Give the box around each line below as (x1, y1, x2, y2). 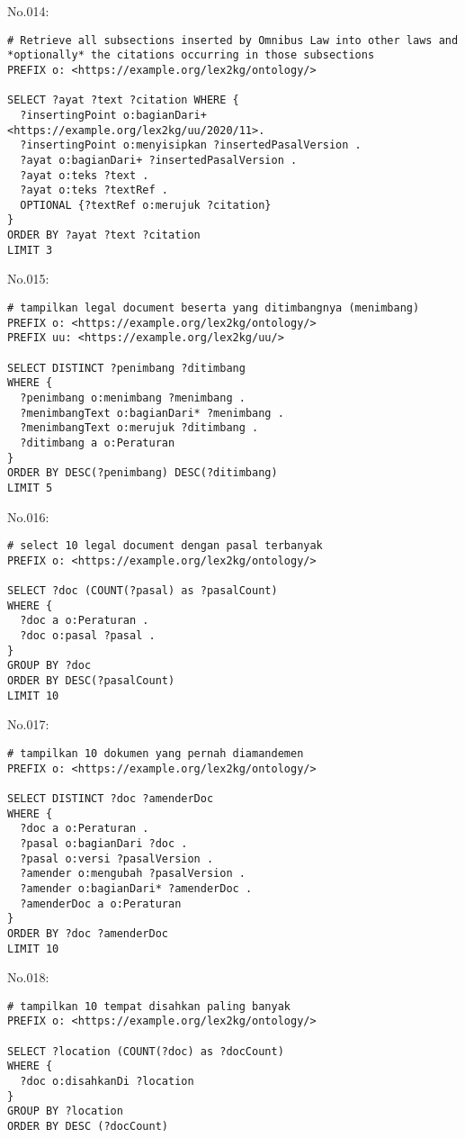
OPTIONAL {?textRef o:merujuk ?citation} (20, 198, 272, 212)
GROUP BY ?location (7, 1105, 123, 1118)
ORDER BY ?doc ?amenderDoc (7, 926, 168, 940)
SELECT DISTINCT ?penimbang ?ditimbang (7, 361, 246, 375)
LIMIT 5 (7, 481, 53, 494)
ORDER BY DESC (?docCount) (7, 1120, 168, 1133)
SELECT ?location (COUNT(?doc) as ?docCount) (7, 1044, 284, 1058)
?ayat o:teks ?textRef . (20, 184, 168, 197)
